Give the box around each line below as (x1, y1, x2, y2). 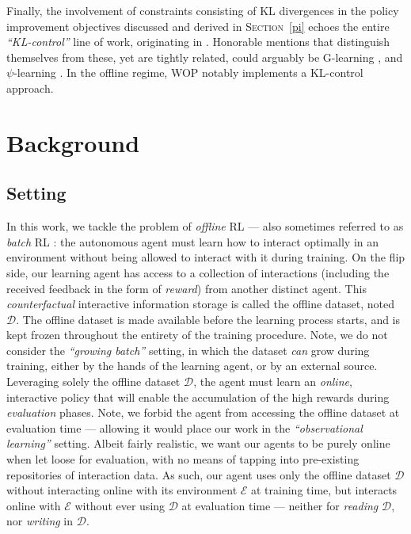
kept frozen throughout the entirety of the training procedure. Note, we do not (6, 326, 388, 343)
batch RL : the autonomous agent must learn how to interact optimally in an (6, 233, 379, 250)
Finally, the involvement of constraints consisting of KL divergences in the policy (6, 2, 399, 18)
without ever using (74, 497, 166, 513)
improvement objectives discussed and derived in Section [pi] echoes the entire (6, 17, 390, 34)
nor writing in (6, 513, 74, 529)
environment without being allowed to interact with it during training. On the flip (6, 249, 405, 265)
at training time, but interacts (251, 482, 398, 498)
